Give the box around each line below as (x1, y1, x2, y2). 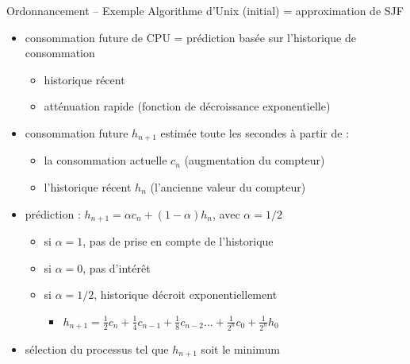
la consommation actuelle (44, 152, 167, 168)
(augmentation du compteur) (184, 152, 325, 168)
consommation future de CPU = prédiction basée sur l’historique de (25, 29, 356, 45)
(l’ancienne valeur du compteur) (150, 179, 306, 196)
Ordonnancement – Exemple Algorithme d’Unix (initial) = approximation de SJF (6, 2, 404, 18)
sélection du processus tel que (25, 340, 169, 357)
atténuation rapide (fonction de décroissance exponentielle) (44, 98, 331, 114)
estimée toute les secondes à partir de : (160, 124, 350, 141)
